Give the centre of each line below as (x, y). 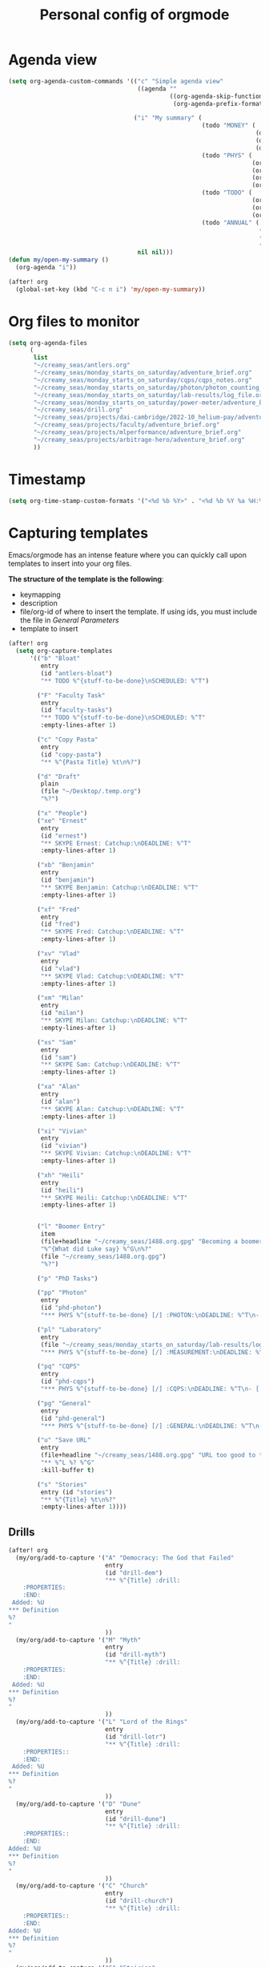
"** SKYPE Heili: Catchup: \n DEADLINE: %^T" (114, 1198)
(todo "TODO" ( (227, 193)
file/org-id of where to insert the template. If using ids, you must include (139, 612)
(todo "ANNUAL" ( (231, 222)
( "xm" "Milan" (60, 998)
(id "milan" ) (62, 1013)
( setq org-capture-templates (64, 651)
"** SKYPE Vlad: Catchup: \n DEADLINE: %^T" (112, 976)
